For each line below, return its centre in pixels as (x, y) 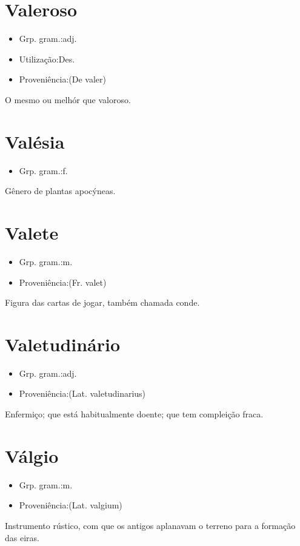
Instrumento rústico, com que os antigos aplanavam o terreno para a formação (150, 525)
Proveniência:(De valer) (62, 79)
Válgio (32, 455)
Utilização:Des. (47, 59)
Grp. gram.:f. (43, 170)
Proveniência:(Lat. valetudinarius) (82, 393)
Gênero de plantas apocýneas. (60, 191)
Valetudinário (63, 344)
